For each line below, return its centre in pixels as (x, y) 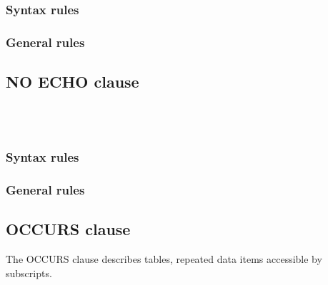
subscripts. (29, 273)
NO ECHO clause (73, 82)
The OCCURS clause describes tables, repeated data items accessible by (164, 258)
